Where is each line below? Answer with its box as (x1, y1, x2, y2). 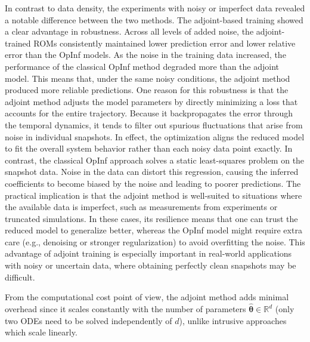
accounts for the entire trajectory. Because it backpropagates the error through (5, 107, 293, 119)
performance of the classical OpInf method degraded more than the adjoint (5, 60, 279, 72)
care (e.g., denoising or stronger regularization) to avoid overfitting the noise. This (5, 235, 305, 248)
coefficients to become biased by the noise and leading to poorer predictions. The (5, 177, 301, 189)
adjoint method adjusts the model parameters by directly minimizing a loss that (5, 95, 298, 107)
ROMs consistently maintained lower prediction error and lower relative (33, 36, 296, 49)
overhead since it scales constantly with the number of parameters (5, 303, 246, 315)
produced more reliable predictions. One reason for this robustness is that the (5, 84, 289, 96)
